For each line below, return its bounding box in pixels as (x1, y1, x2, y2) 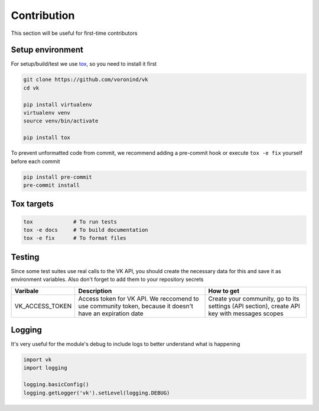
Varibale (14, 287, 39, 295)
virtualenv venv (23, 109, 71, 116)
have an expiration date (78, 309, 144, 318)
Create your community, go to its (208, 295, 300, 303)
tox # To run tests (23, 218, 118, 225)
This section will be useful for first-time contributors (11, 30, 138, 37)
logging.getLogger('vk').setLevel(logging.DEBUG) (23, 389, 170, 396)
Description (78, 287, 112, 295)
